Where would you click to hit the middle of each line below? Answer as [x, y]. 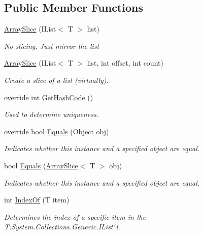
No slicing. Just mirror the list [52, 46]
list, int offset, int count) [125, 63]
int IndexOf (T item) [37, 200]
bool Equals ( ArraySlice [41, 165]
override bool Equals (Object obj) [57, 131]
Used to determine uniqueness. [51, 114]
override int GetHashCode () [49, 97]
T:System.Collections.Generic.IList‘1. [63, 227]
